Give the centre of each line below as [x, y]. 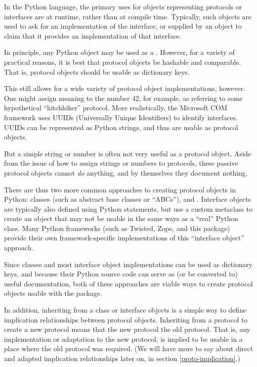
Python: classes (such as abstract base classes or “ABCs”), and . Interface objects [128, 199]
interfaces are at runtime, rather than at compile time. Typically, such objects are [128, 16]
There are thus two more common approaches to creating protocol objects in [120, 189]
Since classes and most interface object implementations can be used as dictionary [128, 264]
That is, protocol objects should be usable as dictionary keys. [97, 71]
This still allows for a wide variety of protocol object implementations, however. [125, 88]
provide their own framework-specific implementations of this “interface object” [124, 238]
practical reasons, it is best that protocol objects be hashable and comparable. [123, 62]
